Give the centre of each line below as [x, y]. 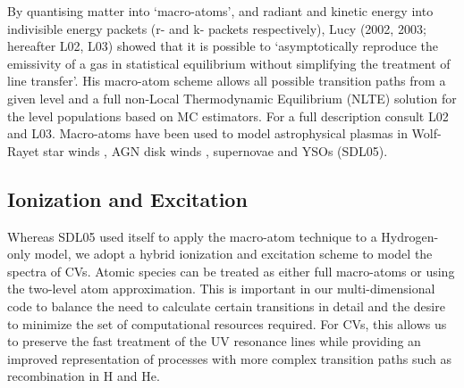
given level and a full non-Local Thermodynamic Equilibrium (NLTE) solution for [232, 98]
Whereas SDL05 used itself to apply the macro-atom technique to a [192, 236]
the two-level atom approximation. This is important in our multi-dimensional [221, 289]
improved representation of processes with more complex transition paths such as [230, 358]
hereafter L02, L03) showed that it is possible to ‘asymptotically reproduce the [223, 46]
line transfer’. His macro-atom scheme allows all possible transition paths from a [227, 81]
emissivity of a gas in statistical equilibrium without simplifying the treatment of [229, 63]
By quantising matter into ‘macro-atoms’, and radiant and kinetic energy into [220, 11]
